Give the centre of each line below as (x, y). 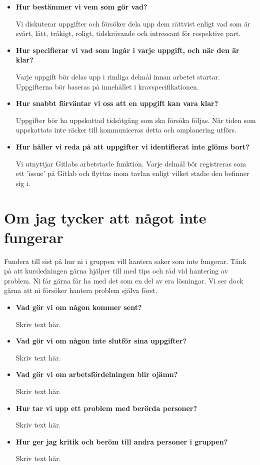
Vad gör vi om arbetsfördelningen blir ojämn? (97, 374)
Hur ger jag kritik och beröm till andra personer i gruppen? (122, 441)
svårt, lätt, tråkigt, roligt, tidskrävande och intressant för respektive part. (128, 33)
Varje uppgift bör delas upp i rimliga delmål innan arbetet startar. (118, 76)
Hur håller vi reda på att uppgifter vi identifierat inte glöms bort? (132, 146)
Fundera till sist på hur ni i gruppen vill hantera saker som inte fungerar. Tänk (125, 261)
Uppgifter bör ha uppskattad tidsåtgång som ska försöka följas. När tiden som (136, 120)
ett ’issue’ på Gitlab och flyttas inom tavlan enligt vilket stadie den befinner (132, 173)
